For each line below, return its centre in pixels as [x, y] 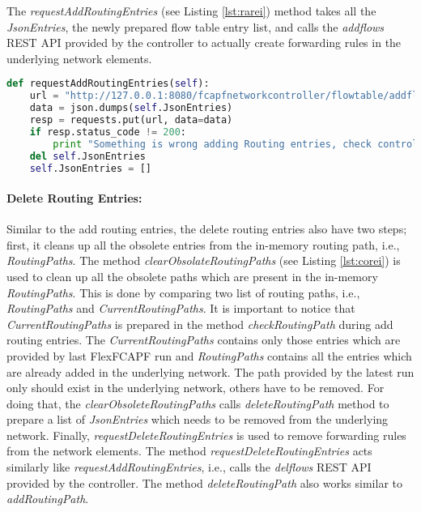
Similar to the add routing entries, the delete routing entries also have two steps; [207, 229]
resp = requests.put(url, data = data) [131, 120]
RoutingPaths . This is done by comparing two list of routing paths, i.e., [183, 292]
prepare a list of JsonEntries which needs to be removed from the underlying [198, 419]
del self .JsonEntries [87, 156]
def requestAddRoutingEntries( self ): [108, 84]
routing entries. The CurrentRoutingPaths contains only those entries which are [204, 340]
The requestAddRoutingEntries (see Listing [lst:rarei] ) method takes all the [191, 11]
